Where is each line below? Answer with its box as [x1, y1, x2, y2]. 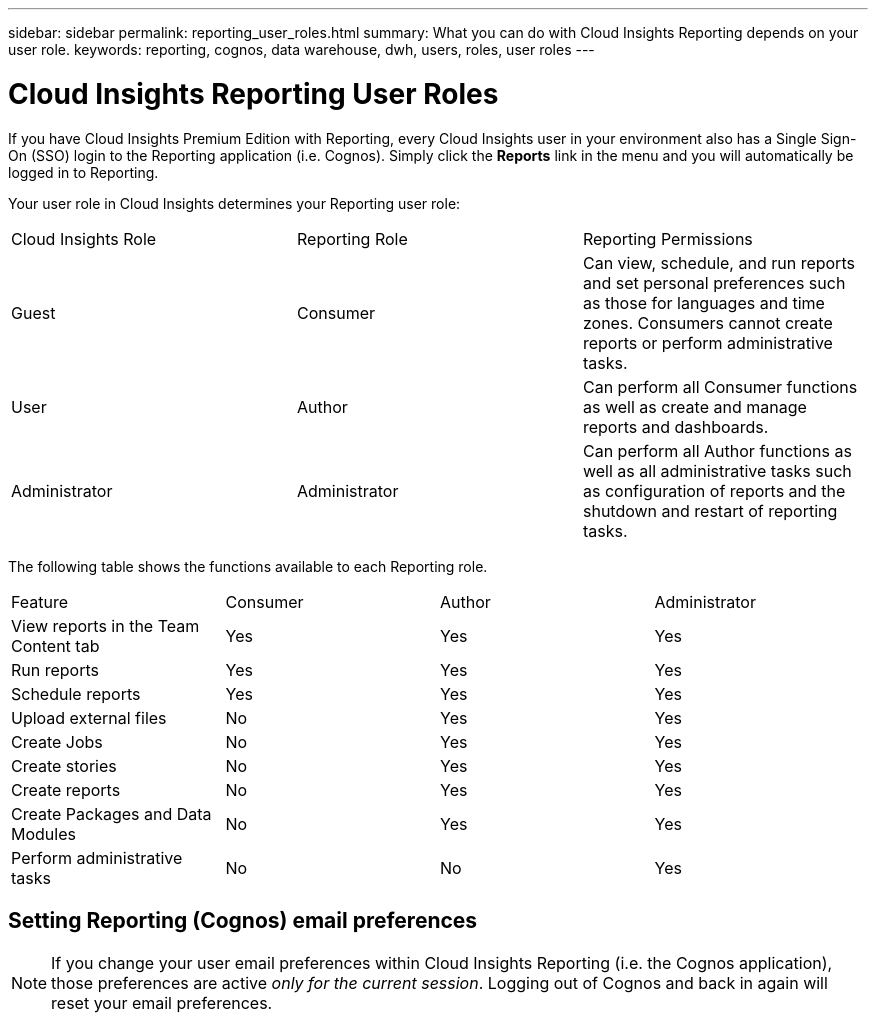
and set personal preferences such [582, 272, 846, 293]
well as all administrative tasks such [582, 460, 852, 481]
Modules [11, 823, 76, 844]
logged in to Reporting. [8, 163, 159, 181]
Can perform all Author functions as [582, 440, 852, 461]
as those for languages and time [582, 292, 825, 313]
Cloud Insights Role [11, 228, 157, 249]
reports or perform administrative [582, 332, 833, 353]
